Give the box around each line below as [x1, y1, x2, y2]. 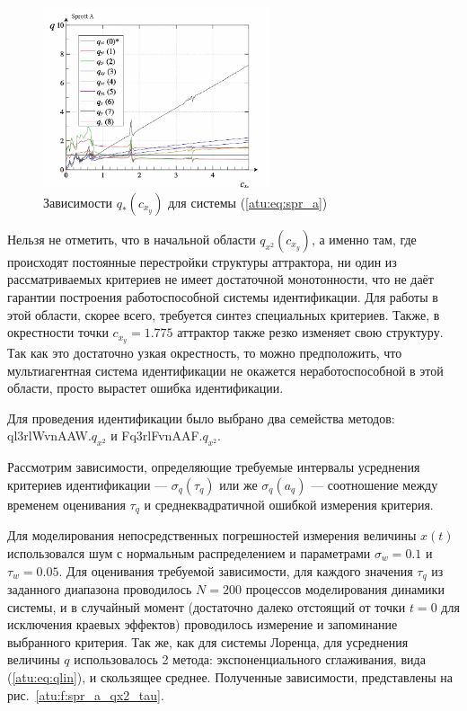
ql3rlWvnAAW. [7, 426, 92, 445]
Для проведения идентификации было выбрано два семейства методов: [7, 408, 395, 427]
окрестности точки [7, 323, 109, 342]
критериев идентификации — [7, 475, 168, 493]
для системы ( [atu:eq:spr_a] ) [168, 192, 328, 211]
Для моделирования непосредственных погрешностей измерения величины [7, 526, 417, 545]
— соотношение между [311, 475, 438, 493]
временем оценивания [7, 494, 126, 513]
